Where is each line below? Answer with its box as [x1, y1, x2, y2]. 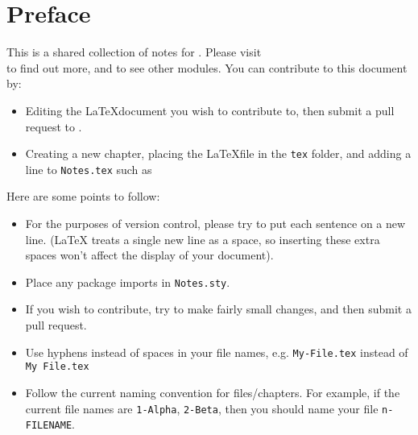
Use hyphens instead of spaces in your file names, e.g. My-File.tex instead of [25, 343, 408, 360]
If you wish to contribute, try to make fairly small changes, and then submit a [25, 300, 412, 317]
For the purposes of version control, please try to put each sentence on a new [25, 215, 406, 231]
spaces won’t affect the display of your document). [25, 246, 274, 263]
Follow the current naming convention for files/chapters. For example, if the [25, 383, 400, 400]
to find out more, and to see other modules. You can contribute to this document [6, 59, 408, 76]
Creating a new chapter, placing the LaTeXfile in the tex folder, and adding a [25, 145, 412, 162]
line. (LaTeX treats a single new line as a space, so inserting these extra [25, 230, 380, 247]
